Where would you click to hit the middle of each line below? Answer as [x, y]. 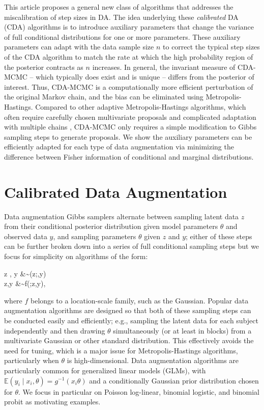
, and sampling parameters [95, 236]
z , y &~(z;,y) [25, 273]
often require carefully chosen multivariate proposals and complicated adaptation [130, 117]
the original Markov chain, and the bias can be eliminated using [104, 97]
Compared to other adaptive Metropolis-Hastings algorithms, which [141, 106]
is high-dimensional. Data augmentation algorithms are [153, 360]
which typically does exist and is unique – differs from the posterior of [145, 77]
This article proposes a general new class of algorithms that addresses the [119, 7]
